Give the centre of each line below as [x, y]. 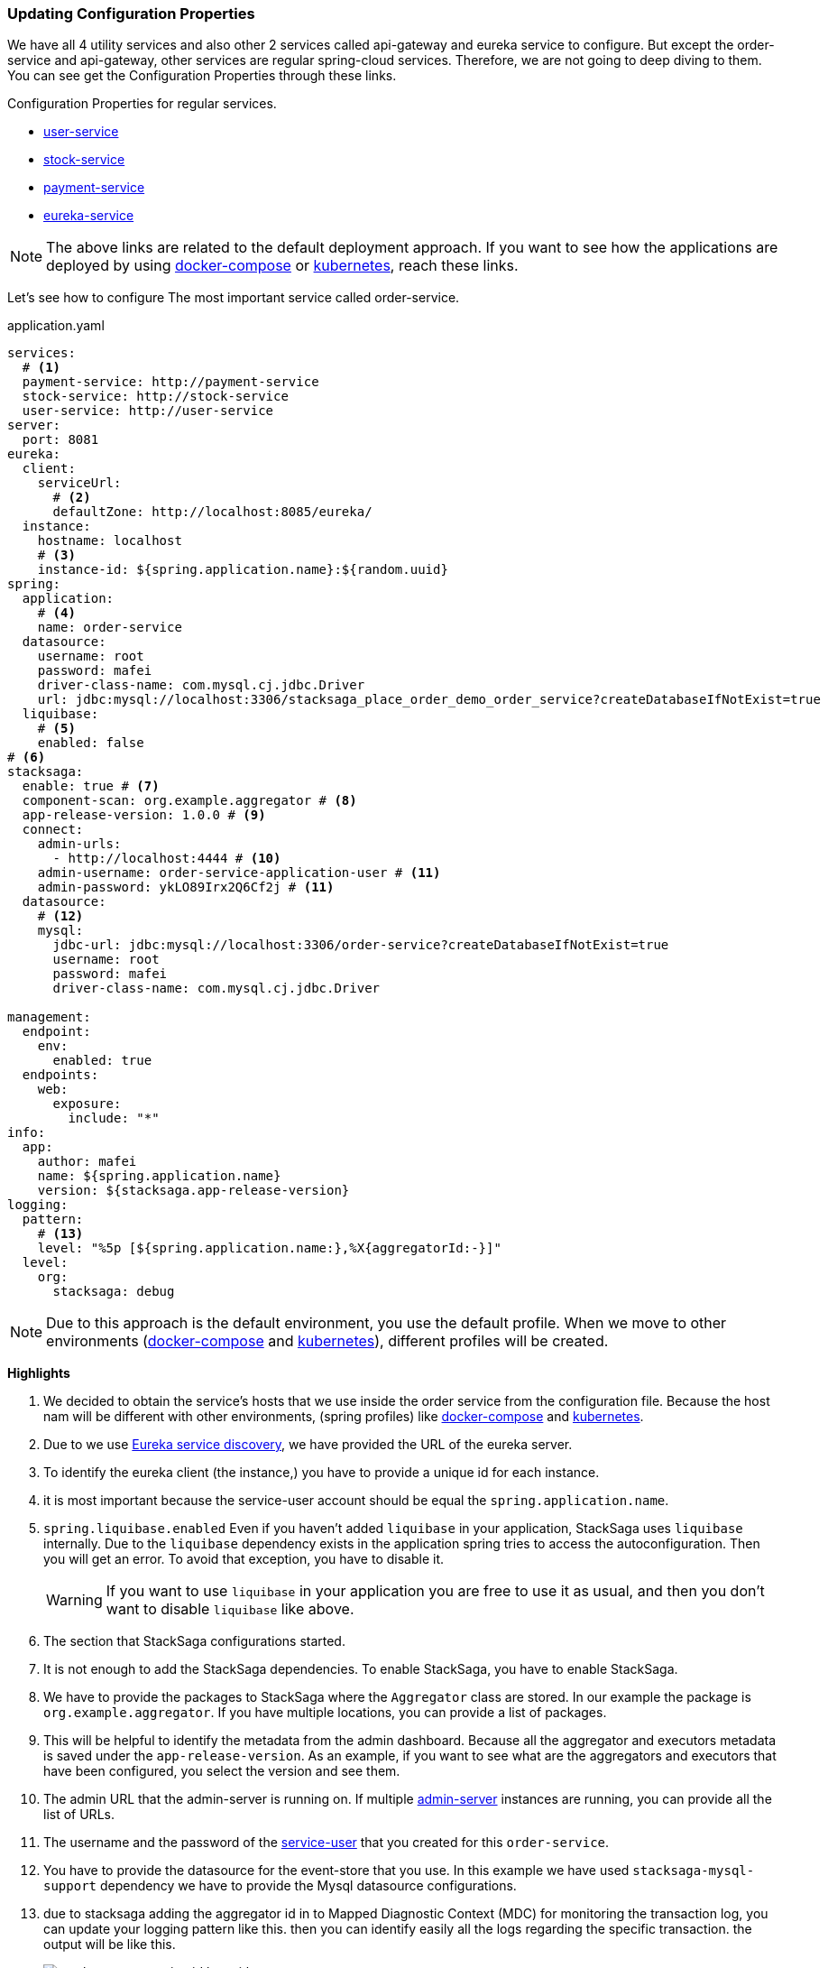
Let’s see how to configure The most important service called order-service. [234, 298]
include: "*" [114, 1118]
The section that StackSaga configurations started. [194, 1641]
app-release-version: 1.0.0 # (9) [144, 815]
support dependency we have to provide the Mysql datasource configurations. [280, 1886]
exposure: [87, 1104]
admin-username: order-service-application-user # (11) [239, 873]
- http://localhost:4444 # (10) [167, 859]
